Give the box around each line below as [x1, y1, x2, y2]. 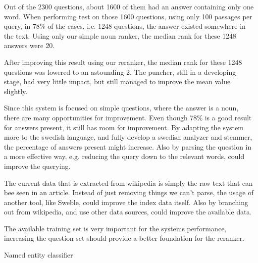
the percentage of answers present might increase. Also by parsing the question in [4, 141, 252, 152]
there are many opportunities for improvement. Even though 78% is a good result [4, 112, 252, 122]
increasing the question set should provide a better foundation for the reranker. [4, 233, 245, 243]
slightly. [4, 86, 28, 96]
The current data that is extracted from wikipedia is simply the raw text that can [4, 177, 253, 188]
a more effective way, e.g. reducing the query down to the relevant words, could [4, 151, 245, 161]
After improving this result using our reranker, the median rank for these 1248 [4, 56, 242, 67]
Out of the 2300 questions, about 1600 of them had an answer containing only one [4, 1, 254, 11]
